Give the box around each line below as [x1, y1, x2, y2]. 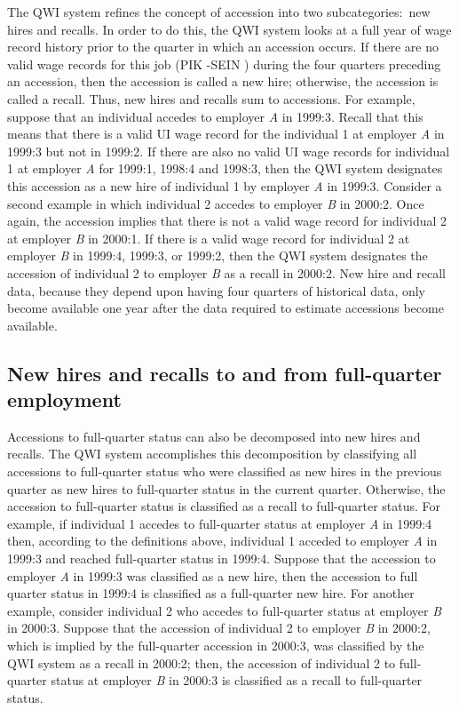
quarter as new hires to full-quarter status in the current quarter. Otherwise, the [7, 479, 446, 498]
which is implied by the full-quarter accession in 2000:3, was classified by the [7, 636, 424, 654]
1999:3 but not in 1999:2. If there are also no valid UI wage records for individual [7, 141, 450, 160]
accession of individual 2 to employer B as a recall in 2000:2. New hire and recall [7, 263, 447, 282]
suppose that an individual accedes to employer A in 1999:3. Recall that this [7, 107, 423, 125]
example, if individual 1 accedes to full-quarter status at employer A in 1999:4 [7, 514, 432, 532]
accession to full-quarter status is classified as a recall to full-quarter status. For [7, 497, 441, 515]
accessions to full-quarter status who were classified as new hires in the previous [7, 462, 442, 481]
